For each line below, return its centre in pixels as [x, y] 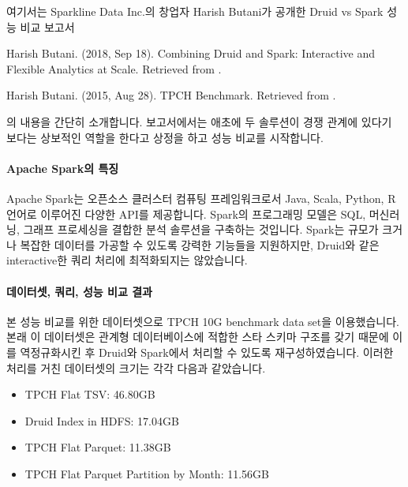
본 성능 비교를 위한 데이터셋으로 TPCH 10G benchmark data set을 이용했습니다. [203, 321]
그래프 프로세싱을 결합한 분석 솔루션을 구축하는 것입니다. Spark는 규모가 [201, 229]
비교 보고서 [47, 26]
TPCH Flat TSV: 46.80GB [90, 394]
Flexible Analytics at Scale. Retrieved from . [114, 68]
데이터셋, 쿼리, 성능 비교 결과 [79, 291]
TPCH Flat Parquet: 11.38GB [98, 447]
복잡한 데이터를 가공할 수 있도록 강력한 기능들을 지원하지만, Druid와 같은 [200, 244]
